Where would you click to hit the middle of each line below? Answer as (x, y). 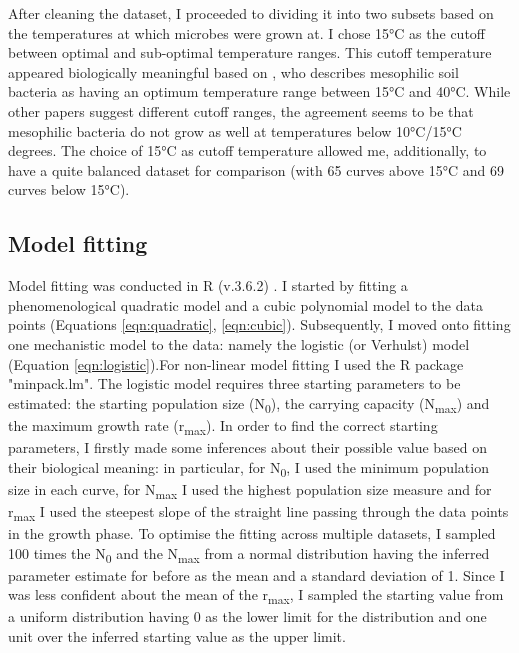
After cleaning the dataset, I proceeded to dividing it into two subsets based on (251, 13)
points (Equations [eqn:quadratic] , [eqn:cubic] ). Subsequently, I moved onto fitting (259, 324)
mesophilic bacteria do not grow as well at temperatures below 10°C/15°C (235, 130)
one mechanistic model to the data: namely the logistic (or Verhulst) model (239, 343)
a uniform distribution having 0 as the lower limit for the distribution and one (247, 616)
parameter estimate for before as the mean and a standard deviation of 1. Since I (256, 574)
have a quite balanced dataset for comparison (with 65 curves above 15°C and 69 (256, 169)
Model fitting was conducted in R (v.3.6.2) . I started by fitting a (208, 285)
